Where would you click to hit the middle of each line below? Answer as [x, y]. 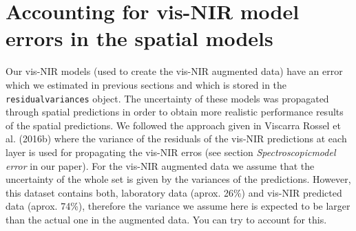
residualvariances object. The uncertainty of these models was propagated [167, 98]
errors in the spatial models [139, 38]
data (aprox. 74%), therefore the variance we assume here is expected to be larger [178, 206]
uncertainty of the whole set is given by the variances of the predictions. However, [178, 179]
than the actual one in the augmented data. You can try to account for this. [166, 219]
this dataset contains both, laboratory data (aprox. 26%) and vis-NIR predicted [174, 192]
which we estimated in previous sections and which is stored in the [146, 84]
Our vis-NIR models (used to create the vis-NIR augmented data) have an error [174, 71]
